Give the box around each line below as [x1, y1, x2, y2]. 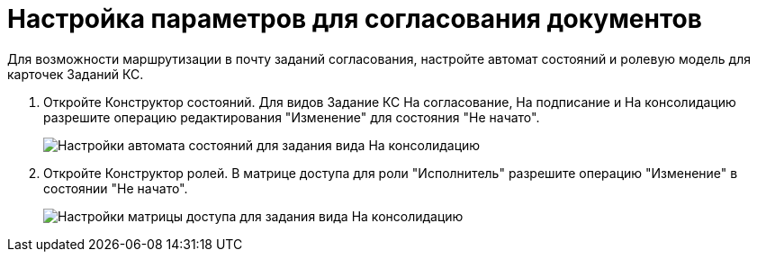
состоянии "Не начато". [43, 180, 188, 196]
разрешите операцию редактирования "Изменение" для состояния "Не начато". [43, 109, 540, 125]
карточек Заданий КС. [7, 66, 144, 82]
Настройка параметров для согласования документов [7, 4, 702, 34]
